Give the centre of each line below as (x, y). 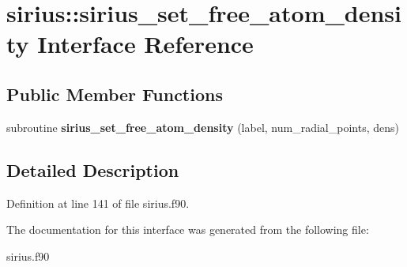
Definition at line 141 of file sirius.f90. (98, 203)
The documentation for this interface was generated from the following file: (188, 229)
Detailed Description (93, 169)
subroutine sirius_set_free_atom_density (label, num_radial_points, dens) (203, 127)
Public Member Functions (115, 94)
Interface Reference (145, 44)
